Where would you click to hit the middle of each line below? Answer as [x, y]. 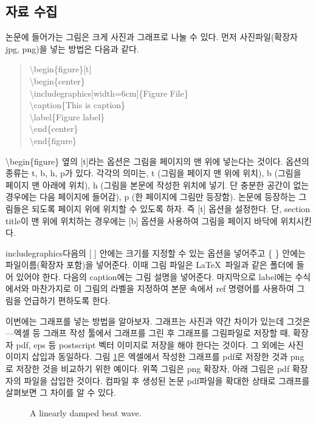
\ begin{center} [57, 81]
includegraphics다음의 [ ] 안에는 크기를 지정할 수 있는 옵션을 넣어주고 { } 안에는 [156, 253]
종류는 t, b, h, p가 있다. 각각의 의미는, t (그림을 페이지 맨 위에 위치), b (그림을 [153, 173]
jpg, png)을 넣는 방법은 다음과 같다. [72, 48]
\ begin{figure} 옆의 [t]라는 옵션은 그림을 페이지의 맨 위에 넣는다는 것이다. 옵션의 [157, 161]
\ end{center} [54, 129]
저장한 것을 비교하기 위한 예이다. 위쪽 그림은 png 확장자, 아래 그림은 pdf [153, 369]
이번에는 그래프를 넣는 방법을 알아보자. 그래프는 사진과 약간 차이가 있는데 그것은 [158, 321]
